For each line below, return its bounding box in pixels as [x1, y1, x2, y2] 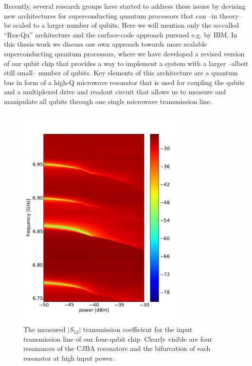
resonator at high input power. [23, 353, 115, 363]
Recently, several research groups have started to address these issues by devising [4, 1, 246, 11]
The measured [23, 324, 66, 334]
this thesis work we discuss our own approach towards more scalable [4, 39, 207, 49]
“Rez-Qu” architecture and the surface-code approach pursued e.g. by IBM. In [4, 29, 237, 39]
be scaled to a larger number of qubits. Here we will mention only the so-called [4, 20, 239, 30]
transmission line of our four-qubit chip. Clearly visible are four [23, 333, 213, 344]
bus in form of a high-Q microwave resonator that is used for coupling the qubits [4, 77, 245, 87]
